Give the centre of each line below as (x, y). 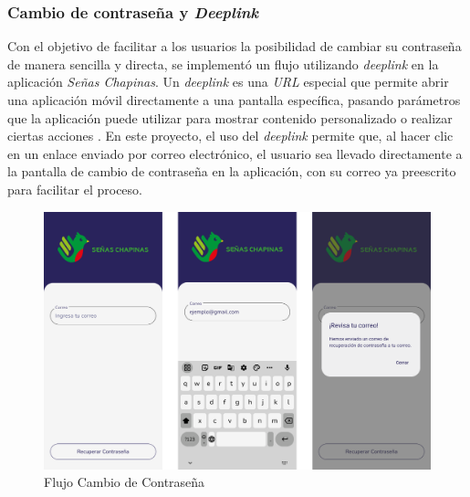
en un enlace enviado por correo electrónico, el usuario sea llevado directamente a (235, 153)
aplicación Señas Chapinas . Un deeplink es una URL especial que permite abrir (228, 82)
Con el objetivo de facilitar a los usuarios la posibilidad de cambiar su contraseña (235, 46)
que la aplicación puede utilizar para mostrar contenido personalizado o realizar (230, 117)
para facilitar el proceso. (75, 189)
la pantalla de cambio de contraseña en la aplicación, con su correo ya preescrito (232, 171)
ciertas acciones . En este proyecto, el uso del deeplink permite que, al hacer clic (230, 136)
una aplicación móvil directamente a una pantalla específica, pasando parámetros (234, 100)
